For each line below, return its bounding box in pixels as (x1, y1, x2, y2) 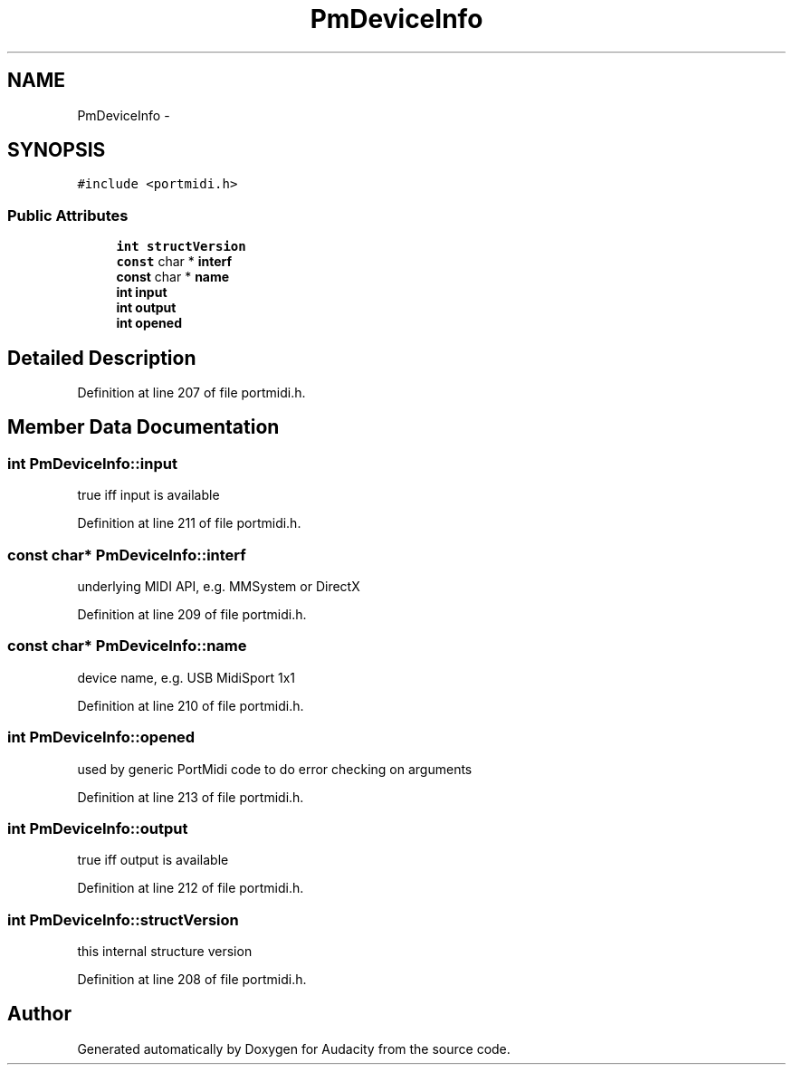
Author (7, 1002, 72, 1026)
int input (116, 284, 167, 301)
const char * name (116, 269, 230, 285)
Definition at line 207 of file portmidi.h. (77, 385, 306, 401)
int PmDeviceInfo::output (7, 818, 188, 837)
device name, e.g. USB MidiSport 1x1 (77, 669, 295, 685)
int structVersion (116, 239, 246, 254)
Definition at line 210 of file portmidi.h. (77, 697, 304, 713)
